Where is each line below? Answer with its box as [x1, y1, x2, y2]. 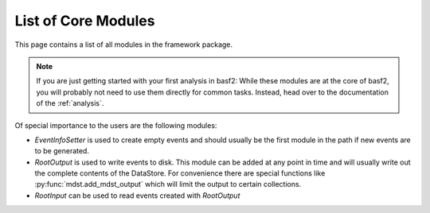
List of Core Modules [14, 12, 155, 29]
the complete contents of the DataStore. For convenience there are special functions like [34, 168, 326, 178]
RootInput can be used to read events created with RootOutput [34, 191, 240, 200]
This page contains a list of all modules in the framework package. [14, 40, 233, 49]
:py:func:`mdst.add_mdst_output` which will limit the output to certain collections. [34, 180, 302, 189]
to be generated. [34, 146, 89, 156]
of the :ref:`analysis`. [36, 99, 104, 108]
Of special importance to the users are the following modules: [14, 120, 217, 130]
